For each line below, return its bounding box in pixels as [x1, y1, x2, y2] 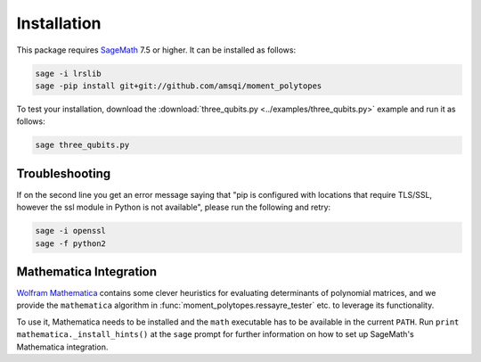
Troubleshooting [16, 166, 111, 181]
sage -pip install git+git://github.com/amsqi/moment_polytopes [35, 80, 322, 91]
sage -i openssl [35, 226, 107, 236]
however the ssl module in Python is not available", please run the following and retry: [16, 202, 331, 213]
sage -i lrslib [35, 68, 102, 78]
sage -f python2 [35, 238, 107, 249]
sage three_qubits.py [35, 140, 130, 151]
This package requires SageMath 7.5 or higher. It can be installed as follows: [16, 45, 297, 55]
